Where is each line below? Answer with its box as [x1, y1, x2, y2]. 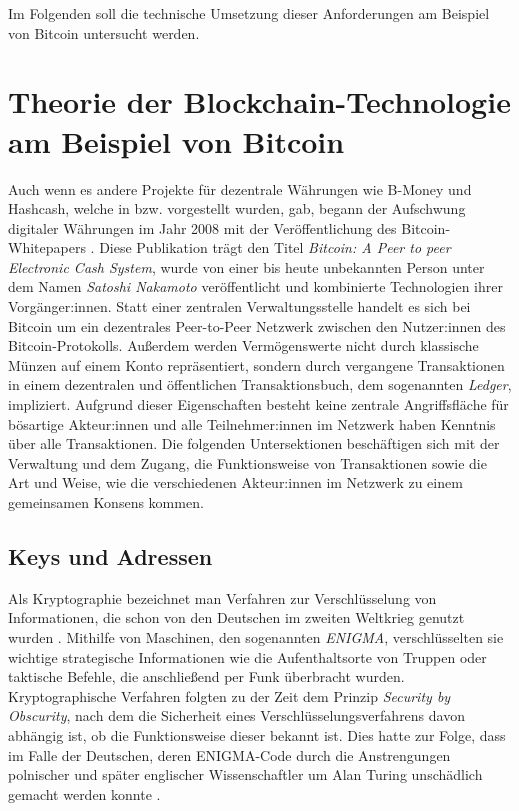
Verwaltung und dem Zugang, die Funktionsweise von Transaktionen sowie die [8, 452, 487, 473]
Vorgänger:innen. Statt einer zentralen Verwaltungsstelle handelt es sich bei [8, 296, 471, 317]
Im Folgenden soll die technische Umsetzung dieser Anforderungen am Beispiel [8, 3, 490, 23]
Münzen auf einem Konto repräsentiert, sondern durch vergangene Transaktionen [8, 354, 505, 375]
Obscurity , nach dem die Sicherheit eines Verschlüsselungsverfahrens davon [8, 705, 465, 726]
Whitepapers [8, 237, 86, 258]
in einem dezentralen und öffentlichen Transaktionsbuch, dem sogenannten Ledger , [8, 374, 512, 395]
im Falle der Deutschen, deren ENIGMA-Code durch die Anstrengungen [8, 744, 451, 765]
